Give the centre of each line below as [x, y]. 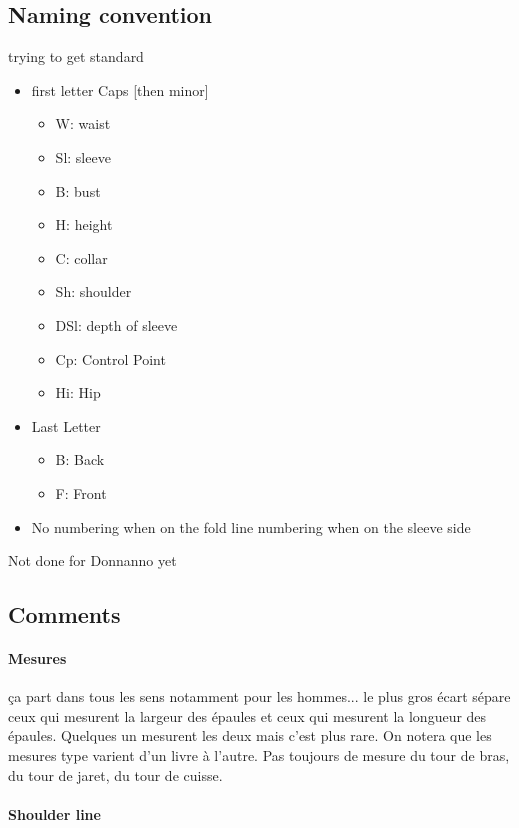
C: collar [81, 257]
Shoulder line [54, 813]
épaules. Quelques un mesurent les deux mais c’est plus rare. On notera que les [250, 735]
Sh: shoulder [93, 291]
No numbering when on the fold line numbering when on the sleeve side [251, 526]
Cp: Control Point [110, 358]
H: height [84, 224]
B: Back [80, 459]
